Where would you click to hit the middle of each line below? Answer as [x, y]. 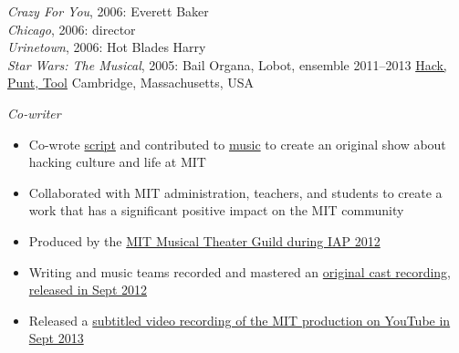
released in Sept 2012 [88, 290]
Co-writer [34, 113]
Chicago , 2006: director [72, 29]
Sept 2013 [56, 338]
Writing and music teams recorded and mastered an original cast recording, [240, 271]
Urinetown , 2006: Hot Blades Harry [107, 47]
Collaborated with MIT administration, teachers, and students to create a [235, 192]
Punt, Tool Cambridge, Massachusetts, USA [131, 83]
